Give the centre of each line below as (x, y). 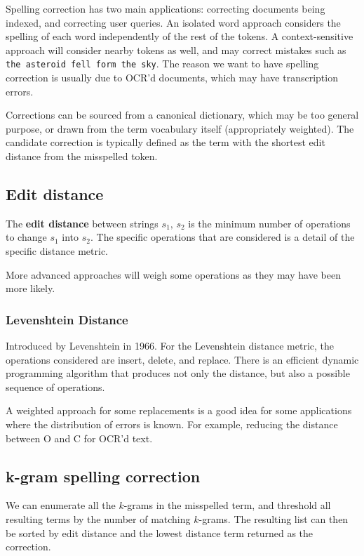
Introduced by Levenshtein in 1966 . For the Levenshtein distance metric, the (170, 345)
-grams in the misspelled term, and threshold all (227, 505)
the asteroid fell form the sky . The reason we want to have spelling (162, 64)
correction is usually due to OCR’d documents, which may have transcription (172, 78)
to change (26, 237)
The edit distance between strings (82, 223)
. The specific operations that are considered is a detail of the (222, 237)
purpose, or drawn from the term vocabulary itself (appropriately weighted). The (180, 128)
